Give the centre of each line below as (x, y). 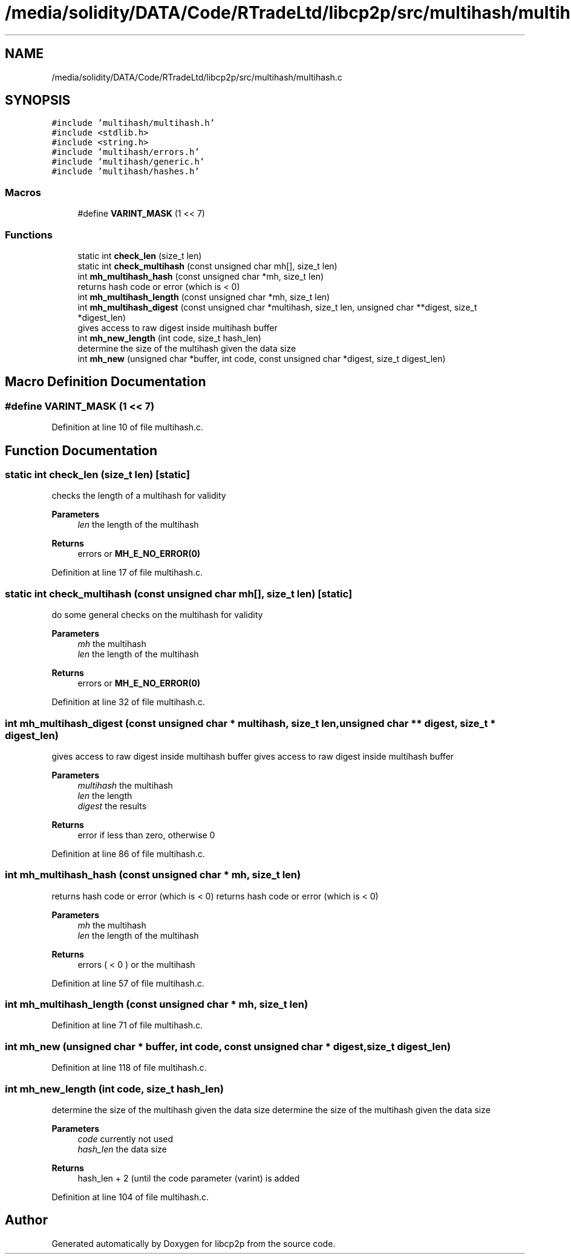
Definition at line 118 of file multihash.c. (129, 1068)
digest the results (112, 806)
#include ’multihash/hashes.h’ (126, 172)
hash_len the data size (122, 1149)
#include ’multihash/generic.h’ (128, 162)
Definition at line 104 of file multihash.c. (130, 1197)
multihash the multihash (125, 785)
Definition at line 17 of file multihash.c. (127, 573)
